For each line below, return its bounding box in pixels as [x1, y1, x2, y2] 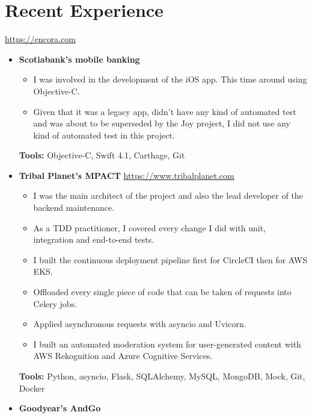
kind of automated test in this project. [33, 128, 175, 141]
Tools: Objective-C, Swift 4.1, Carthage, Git [19, 149, 185, 161]
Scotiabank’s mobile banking [19, 52, 140, 65]
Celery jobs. [33, 297, 78, 310]
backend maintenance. [33, 201, 115, 214]
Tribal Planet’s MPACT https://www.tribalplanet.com [19, 169, 234, 181]
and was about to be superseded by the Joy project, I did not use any [33, 117, 290, 129]
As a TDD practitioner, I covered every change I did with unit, [33, 221, 266, 234]
